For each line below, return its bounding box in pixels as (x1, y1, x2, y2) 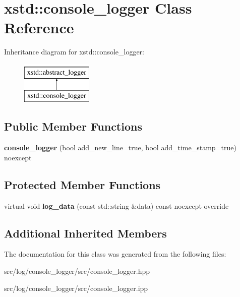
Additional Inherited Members (4, 225, 167, 241)
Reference (4, 17, 74, 38)
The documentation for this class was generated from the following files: (4, 249, 226, 259)
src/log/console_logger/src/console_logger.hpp (4, 266, 150, 276)
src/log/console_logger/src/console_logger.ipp (4, 282, 148, 293)
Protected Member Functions (4, 176, 161, 192)
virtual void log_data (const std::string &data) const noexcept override (4, 200, 229, 211)
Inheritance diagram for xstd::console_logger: (4, 46, 144, 57)
